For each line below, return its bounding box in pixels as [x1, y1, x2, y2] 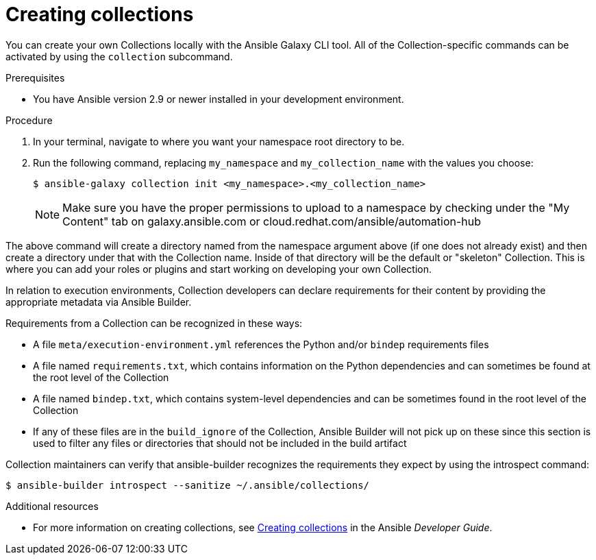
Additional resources [5, 500, 99, 512]
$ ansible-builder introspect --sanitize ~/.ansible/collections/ [5, 479, 370, 491]
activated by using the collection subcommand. [5, 50, 233, 62]
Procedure [5, 114, 53, 126]
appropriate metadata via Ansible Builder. [5, 295, 192, 308]
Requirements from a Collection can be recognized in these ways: [5, 317, 303, 329]
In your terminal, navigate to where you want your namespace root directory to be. [33, 135, 405, 147]
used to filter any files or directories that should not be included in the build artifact [33, 437, 407, 449]
